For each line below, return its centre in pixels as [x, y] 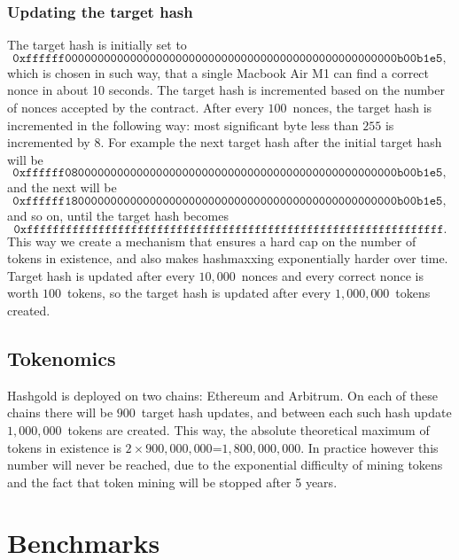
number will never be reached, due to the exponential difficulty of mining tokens [225, 465]
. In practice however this [370, 447]
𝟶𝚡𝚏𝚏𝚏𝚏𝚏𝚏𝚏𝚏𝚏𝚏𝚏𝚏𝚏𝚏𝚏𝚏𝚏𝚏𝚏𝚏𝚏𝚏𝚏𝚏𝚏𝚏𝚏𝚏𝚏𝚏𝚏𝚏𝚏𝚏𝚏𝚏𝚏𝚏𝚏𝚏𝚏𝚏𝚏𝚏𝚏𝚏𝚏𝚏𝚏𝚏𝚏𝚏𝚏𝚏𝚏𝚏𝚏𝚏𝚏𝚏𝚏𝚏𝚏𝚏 [229, 229]
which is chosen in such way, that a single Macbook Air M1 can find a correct [218, 72]
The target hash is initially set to [97, 45]
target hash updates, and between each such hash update [296, 412]
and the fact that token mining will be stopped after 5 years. [172, 482]
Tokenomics [62, 358]
